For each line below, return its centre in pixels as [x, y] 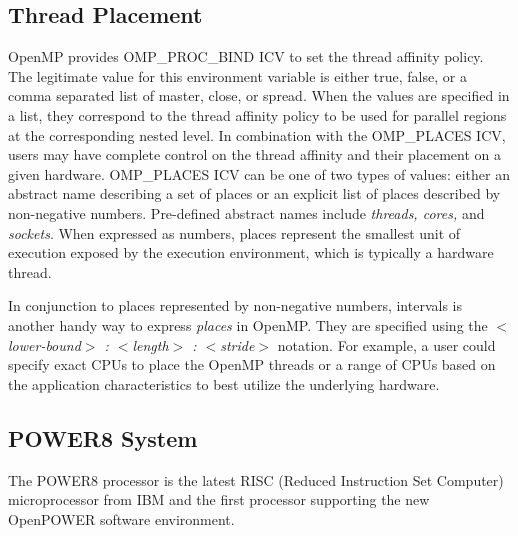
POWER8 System [103, 437]
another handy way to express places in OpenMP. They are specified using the [248, 324]
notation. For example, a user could [386, 344]
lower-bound [44, 344]
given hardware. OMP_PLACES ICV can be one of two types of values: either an [259, 173]
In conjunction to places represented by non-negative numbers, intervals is [235, 305]
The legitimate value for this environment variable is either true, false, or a [237, 75]
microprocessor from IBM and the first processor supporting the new [219, 499]
